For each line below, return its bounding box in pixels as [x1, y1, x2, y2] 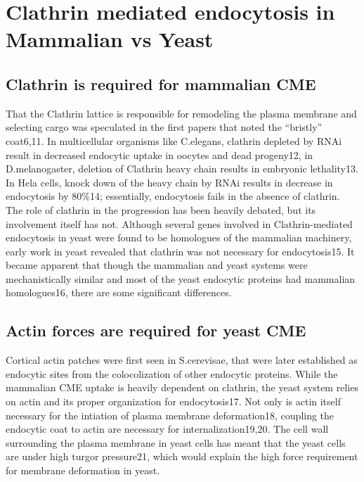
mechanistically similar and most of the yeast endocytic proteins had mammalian [6, 271, 356, 286]
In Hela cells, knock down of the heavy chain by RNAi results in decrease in [6, 175, 333, 189]
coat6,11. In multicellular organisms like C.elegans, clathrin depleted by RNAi [6, 133, 342, 148]
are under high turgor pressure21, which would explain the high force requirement [6, 449, 358, 464]
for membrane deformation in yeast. [6, 463, 160, 478]
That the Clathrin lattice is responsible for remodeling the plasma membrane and [6, 106, 357, 120]
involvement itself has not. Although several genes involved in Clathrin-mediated [6, 216, 353, 231]
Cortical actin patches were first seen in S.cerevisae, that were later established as [6, 353, 358, 367]
